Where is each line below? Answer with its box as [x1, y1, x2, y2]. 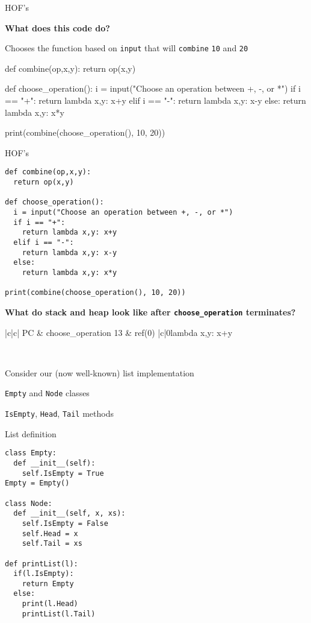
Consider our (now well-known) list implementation [5, 366, 194, 379]
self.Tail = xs [22, 539, 82, 548]
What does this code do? [5, 21, 110, 34]
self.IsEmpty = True [22, 469, 104, 478]
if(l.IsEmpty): [13, 569, 74, 578]
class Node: [5, 499, 52, 508]
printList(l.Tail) [22, 609, 96, 618]
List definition [5, 427, 57, 440]
